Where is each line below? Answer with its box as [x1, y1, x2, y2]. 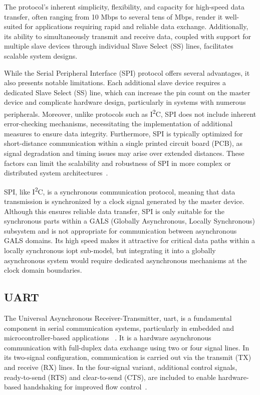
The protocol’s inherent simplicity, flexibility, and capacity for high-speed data [4, 2, 244, 12]
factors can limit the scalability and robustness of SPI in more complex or [4, 157, 231, 168]
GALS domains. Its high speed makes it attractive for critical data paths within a [4, 235, 255, 246]
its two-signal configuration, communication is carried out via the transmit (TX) [4, 352, 251, 362]
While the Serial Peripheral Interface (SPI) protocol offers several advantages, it [4, 67, 250, 78]
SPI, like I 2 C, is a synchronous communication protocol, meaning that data [4, 184, 235, 196]
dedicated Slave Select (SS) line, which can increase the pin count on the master [4, 87, 250, 97]
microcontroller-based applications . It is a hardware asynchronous [4, 332, 211, 343]
